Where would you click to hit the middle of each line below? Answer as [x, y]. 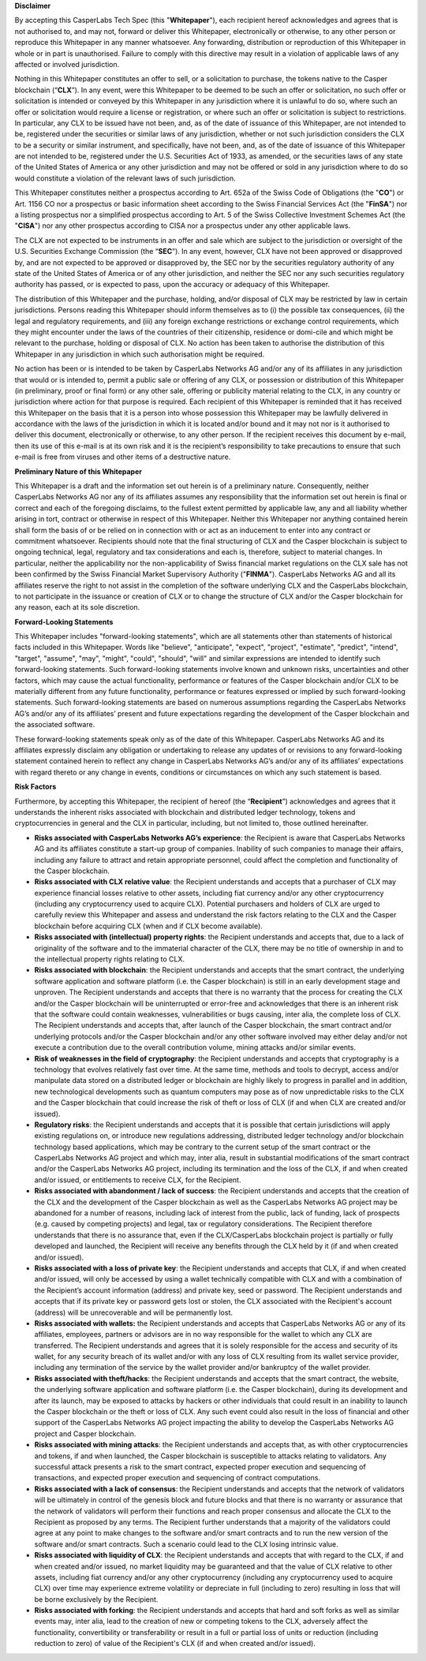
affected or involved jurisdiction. [67, 64]
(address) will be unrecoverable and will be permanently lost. [133, 1312]
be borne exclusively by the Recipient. [96, 1599]
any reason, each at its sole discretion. [77, 607]
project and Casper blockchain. [85, 1433]
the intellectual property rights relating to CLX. [110, 959]
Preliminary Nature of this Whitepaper [78, 471]
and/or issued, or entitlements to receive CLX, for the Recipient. [138, 1180]
